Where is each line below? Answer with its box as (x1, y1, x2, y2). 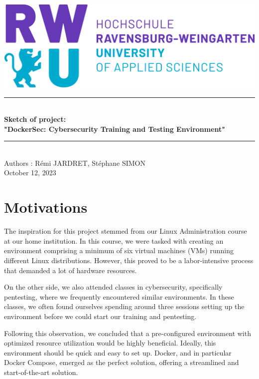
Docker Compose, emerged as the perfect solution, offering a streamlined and (4, 357, 239, 368)
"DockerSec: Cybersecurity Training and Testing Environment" (4, 123, 226, 134)
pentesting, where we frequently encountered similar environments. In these (4, 291, 234, 302)
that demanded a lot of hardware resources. (4, 265, 137, 275)
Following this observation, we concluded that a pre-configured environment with (4, 328, 251, 338)
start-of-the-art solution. (4, 367, 78, 377)
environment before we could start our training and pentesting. (4, 311, 197, 321)
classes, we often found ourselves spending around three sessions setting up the (4, 301, 245, 312)
